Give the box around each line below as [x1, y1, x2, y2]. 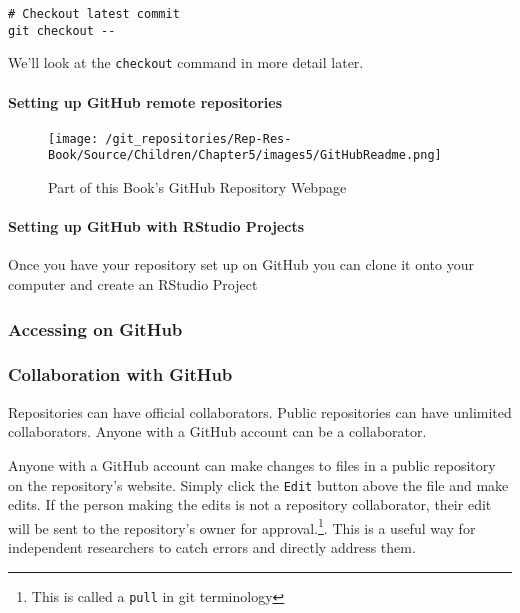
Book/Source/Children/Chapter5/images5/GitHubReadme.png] [48, 148, 442, 163]
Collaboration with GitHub [8, 362, 233, 387]
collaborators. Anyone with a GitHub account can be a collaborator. [8, 421, 427, 442]
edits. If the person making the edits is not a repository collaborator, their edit [8, 494, 492, 515]
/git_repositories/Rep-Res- [105, 131, 292, 146]
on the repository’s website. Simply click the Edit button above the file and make [8, 474, 509, 495]
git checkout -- [8, 23, 116, 38]
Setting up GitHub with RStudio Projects [8, 216, 305, 237]
